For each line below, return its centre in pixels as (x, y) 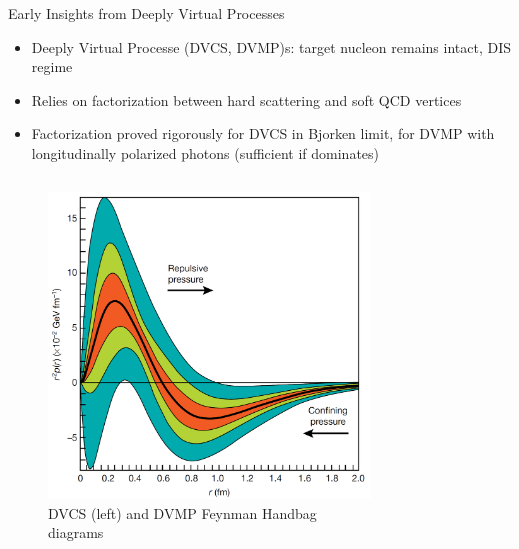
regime (52, 66)
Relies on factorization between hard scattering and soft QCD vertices (246, 99)
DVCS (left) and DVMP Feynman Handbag (182, 512)
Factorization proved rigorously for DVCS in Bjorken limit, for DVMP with (263, 133)
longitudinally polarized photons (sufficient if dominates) (205, 152)
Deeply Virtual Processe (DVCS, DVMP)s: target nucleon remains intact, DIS (271, 46)
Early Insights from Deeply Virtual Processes (146, 13)
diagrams (76, 532)
